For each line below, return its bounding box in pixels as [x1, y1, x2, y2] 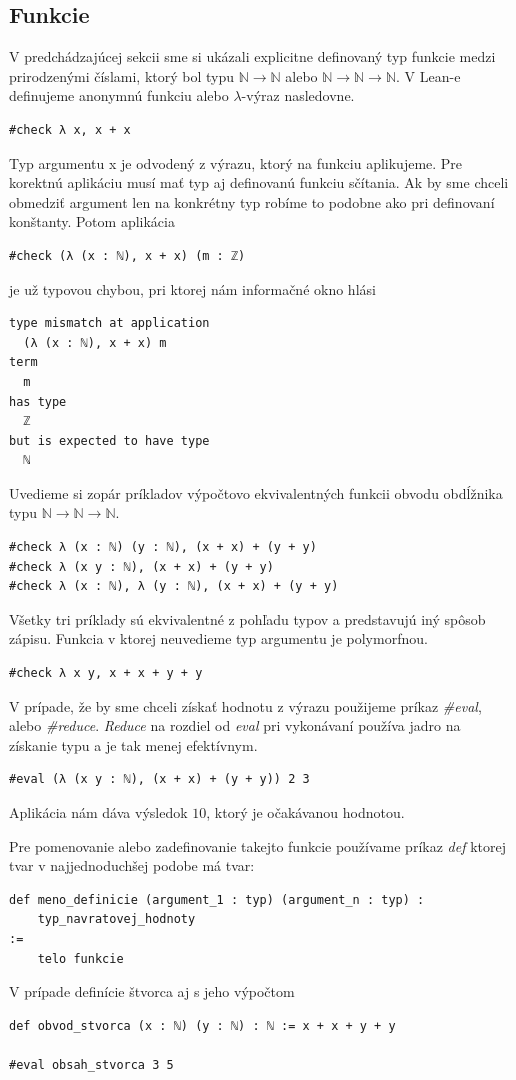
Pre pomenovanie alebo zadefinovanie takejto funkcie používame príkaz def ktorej [9, 835, 506, 856]
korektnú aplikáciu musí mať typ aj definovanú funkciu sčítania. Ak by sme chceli [9, 172, 509, 193]
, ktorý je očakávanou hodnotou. [206, 802, 405, 823]
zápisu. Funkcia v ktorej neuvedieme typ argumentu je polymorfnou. [9, 628, 428, 649]
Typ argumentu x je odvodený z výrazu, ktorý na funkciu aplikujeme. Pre [9, 152, 463, 173]
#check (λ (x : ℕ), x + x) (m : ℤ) [9, 248, 246, 263]
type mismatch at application [9, 316, 210, 331]
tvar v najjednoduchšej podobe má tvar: [9, 855, 255, 876]
